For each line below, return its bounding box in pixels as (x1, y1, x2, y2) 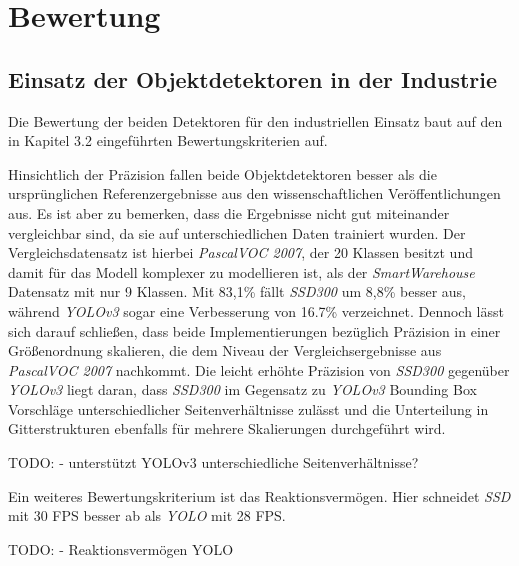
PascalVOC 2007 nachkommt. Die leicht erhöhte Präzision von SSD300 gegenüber (8, 359, 510, 380)
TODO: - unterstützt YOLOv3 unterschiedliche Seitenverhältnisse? (8, 452, 419, 473)
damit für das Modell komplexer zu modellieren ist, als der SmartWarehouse (8, 261, 475, 282)
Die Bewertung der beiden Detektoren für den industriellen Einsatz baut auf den (8, 110, 503, 131)
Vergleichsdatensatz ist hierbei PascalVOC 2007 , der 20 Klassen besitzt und (8, 242, 473, 263)
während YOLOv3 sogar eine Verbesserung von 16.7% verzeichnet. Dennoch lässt (8, 300, 504, 321)
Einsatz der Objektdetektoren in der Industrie (8, 63, 498, 94)
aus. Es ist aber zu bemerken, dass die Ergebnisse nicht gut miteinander (8, 202, 450, 223)
